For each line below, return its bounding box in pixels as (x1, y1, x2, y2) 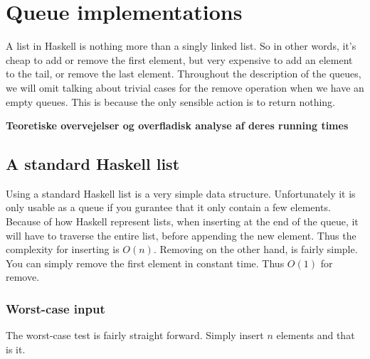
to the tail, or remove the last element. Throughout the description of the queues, (6, 66, 361, 81)
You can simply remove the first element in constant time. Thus (6, 255, 285, 270)
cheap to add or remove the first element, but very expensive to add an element (6, 52, 353, 67)
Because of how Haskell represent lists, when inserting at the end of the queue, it (6, 214, 359, 229)
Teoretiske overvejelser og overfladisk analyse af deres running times (6, 118, 349, 133)
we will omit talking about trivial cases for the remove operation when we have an (6, 80, 364, 95)
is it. (6, 341, 26, 356)
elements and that (276, 328, 355, 343)
